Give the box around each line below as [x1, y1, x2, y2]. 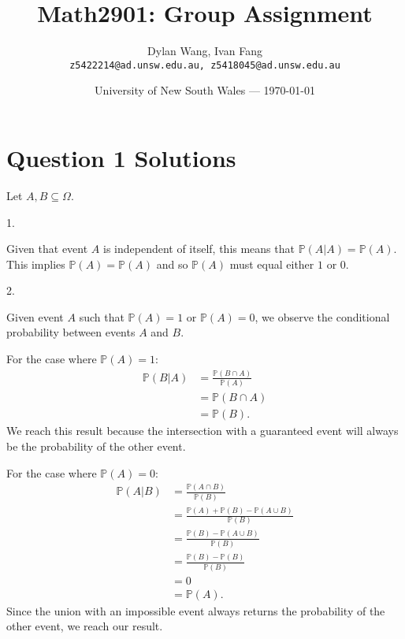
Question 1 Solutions [6, 141, 236, 173]
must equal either [229, 255, 314, 272]
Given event [6, 308, 64, 325]
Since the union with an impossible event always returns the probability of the [6, 602, 385, 619]
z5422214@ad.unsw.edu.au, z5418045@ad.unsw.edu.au [69, 59, 340, 71]
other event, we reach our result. [6, 618, 163, 634]
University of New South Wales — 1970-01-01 [95, 82, 315, 98]
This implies [6, 255, 65, 272]
